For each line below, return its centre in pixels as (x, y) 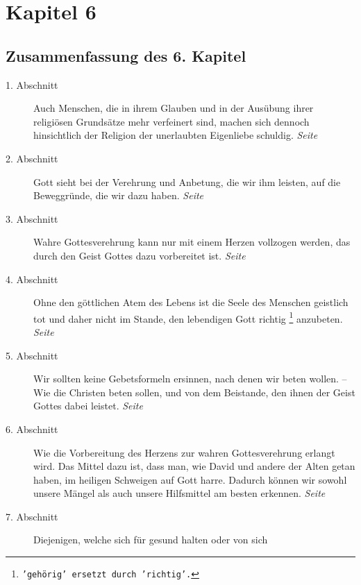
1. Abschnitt (32, 84)
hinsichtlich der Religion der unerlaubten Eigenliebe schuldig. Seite (176, 135)
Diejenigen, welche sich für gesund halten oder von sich (151, 540)
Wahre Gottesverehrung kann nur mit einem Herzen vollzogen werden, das (192, 242)
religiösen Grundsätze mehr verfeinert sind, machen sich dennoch (171, 121)
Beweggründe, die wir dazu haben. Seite (119, 195)
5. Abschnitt (32, 355)
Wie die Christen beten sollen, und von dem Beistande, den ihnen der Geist (194, 392)
